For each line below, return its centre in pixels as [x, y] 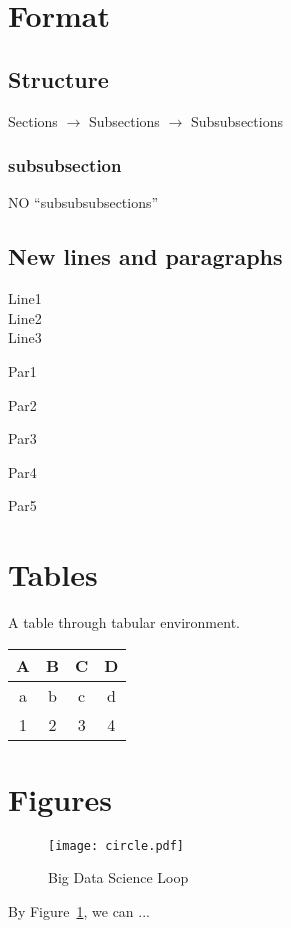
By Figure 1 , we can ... [79, 911]
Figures [60, 798]
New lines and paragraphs [145, 256]
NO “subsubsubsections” [83, 202]
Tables [53, 574]
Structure [58, 78]
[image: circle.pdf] [116, 845]
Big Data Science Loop [118, 877]
